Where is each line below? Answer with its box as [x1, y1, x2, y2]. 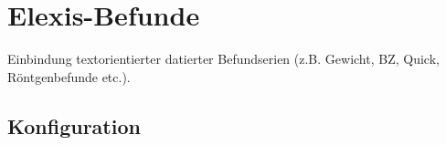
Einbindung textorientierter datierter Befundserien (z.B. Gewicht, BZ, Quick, [7, 49, 440, 68]
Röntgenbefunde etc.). [7, 67, 131, 86]
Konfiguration [7, 111, 141, 140]
